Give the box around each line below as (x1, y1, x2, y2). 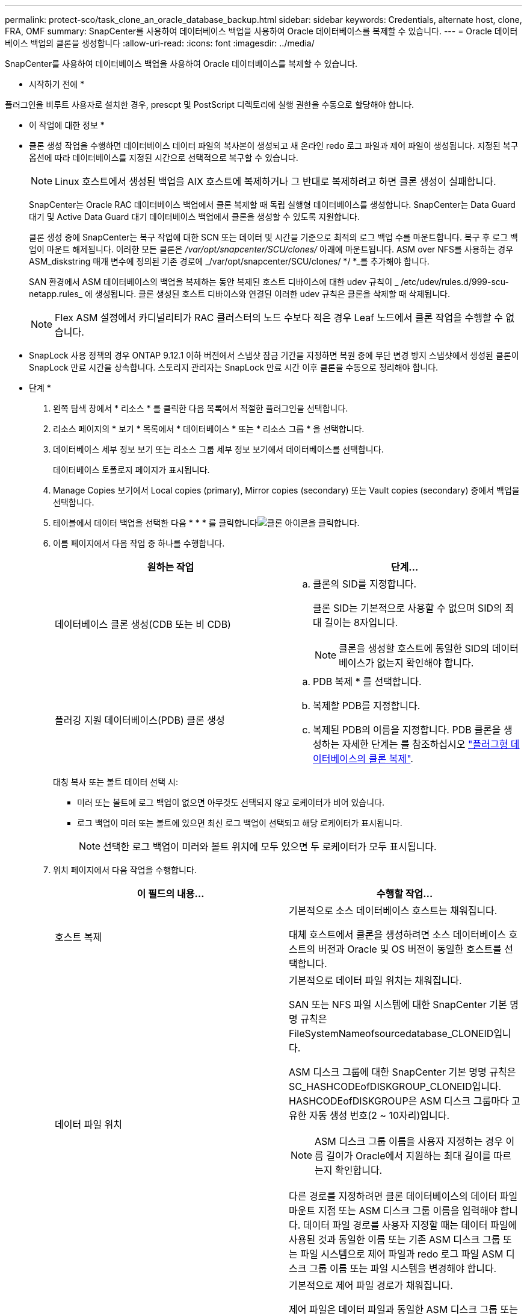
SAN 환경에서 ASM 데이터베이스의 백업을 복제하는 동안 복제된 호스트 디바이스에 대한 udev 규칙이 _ (29, 277, 399, 287)
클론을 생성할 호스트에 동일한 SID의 (339, 642, 490, 654)
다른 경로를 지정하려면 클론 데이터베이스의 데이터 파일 (289, 1190, 518, 1202)
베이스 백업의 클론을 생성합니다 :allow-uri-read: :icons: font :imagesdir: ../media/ (5, 38, 315, 48)
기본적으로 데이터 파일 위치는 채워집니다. (289, 974, 462, 986)
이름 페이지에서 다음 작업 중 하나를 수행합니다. (53, 538, 225, 548)
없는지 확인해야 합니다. (377, 657, 474, 669)
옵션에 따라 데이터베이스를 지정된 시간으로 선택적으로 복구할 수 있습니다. (29, 152, 298, 163)
